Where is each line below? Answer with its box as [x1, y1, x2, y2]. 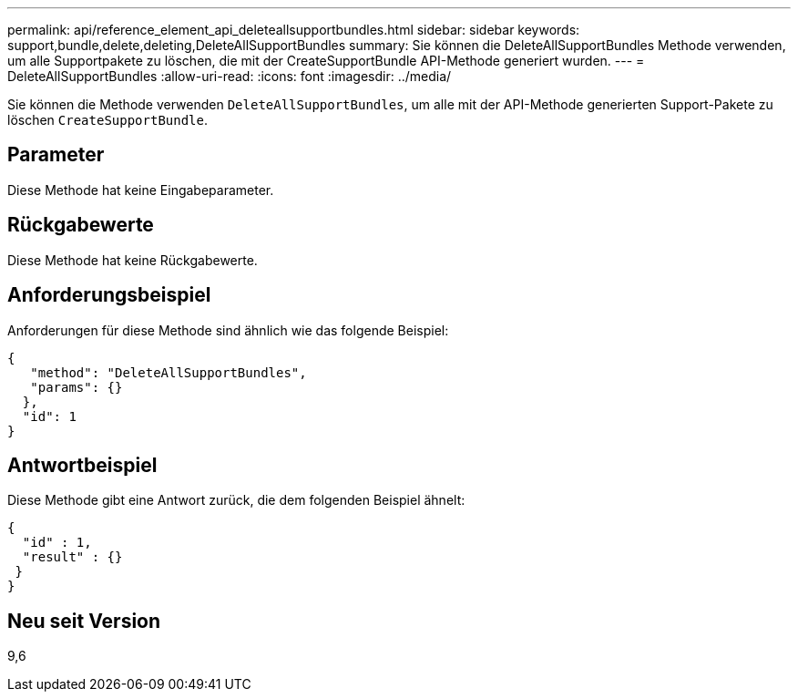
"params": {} [30, 379, 123, 395]
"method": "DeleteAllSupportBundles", [30, 365, 307, 380]
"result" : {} [22, 550, 123, 565]
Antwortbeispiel [7, 453, 158, 477]
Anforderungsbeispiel [7, 283, 211, 307]
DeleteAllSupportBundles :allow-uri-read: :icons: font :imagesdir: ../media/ [7, 68, 452, 84]
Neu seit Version [7, 609, 161, 632]
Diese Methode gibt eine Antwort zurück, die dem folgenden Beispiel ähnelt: [7, 492, 465, 509]
